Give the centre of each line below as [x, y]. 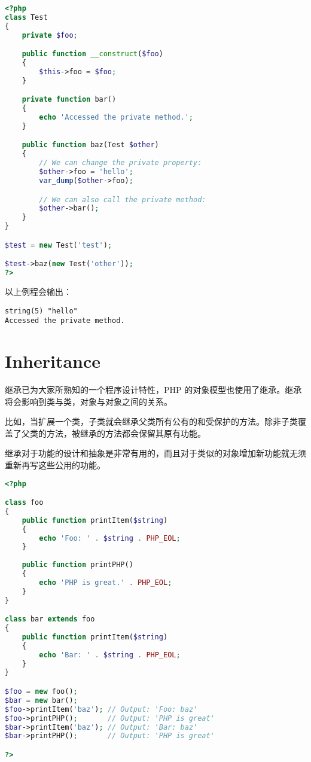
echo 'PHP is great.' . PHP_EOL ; [106, 582]
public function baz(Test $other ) [90, 145]
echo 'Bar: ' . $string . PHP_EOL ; [110, 655]
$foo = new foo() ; [41, 691]
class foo [24, 503]
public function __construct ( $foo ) [92, 54]
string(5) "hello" [41, 311]
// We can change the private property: [121, 163]
